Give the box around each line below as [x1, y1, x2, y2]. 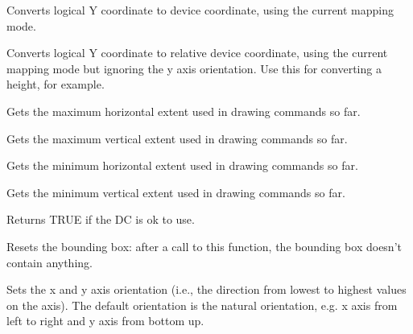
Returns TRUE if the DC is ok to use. [6, 211, 195, 228]
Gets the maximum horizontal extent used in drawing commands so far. [6, 102, 361, 119]
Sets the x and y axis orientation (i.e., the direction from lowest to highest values [6, 281, 407, 298]
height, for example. [6, 76, 105, 93]
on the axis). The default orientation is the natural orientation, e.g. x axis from [6, 296, 398, 313]
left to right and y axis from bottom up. [6, 312, 204, 329]
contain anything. [6, 254, 93, 270]
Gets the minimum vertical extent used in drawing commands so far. [6, 183, 345, 200]
